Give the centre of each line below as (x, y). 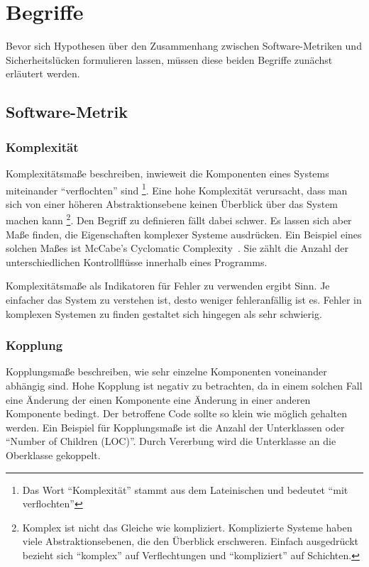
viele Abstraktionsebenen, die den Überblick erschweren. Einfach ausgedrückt (191, 541)
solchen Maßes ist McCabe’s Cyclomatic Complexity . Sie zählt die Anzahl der (177, 248)
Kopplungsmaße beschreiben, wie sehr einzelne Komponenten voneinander (166, 371)
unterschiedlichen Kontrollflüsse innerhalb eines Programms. (137, 262)
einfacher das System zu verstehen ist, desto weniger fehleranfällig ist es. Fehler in (184, 299)
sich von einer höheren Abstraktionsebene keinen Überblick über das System (172, 203)
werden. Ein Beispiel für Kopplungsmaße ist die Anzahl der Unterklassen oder (175, 427)
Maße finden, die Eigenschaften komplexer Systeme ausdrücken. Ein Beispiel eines (184, 234)
